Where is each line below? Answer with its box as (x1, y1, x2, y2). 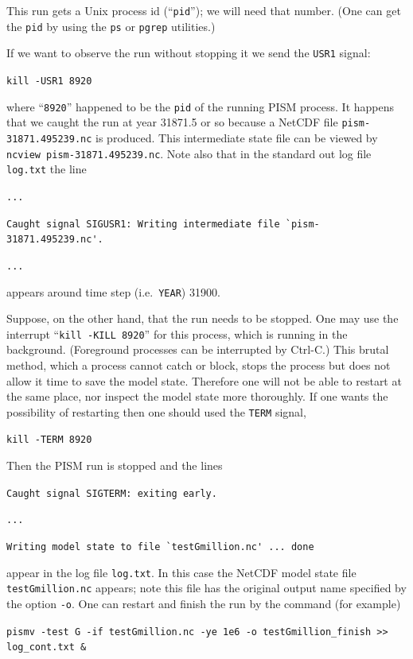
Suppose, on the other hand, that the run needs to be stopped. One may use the (6, 310, 399, 327)
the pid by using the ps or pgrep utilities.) (6, 17, 216, 34)
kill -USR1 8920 (6, 75, 92, 87)
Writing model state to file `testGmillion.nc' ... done (6, 541, 314, 553)
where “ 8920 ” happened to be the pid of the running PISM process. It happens (6, 98, 395, 114)
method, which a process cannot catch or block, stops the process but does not (6, 357, 391, 374)
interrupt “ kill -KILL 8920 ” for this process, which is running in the (6, 325, 348, 342)
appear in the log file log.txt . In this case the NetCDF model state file (6, 564, 357, 580)
